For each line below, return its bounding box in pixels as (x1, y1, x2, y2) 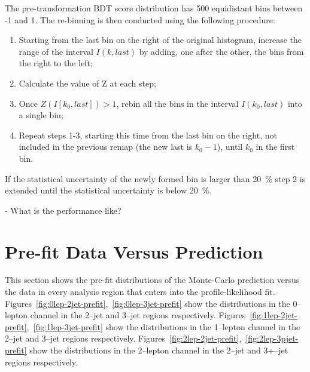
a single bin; (19, 109, 63, 121)
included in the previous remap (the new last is (19, 140, 193, 153)
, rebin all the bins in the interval (116, 97, 239, 109)
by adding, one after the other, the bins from (139, 45, 304, 57)
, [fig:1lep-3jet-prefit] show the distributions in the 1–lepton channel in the (26, 320, 300, 333)
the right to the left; (19, 57, 93, 69)
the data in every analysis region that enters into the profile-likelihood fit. (5, 285, 275, 298)
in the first (256, 140, 295, 153)
